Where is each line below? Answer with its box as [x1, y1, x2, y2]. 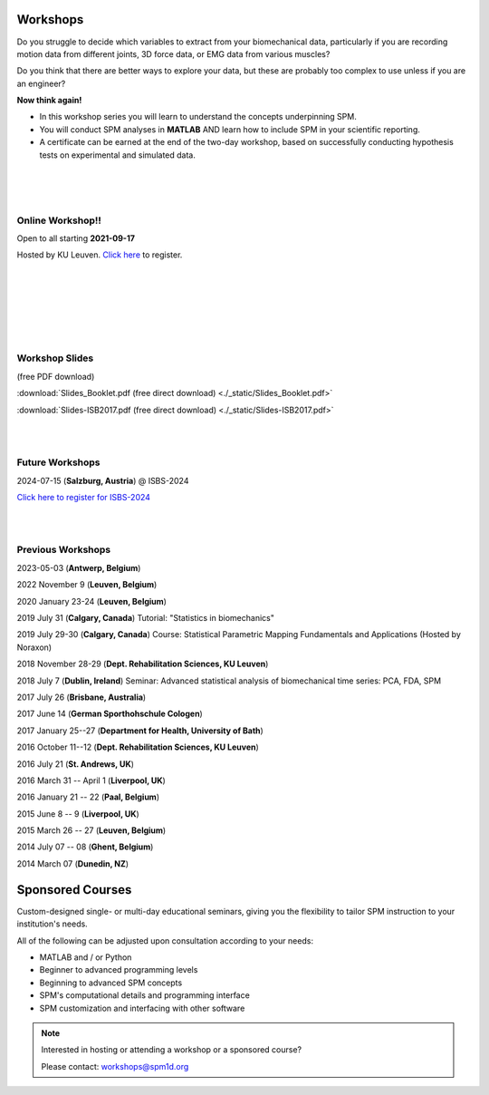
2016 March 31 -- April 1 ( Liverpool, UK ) [16, 775, 167, 786]
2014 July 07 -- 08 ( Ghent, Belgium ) [16, 841, 154, 852]
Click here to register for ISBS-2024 [16, 491, 151, 502]
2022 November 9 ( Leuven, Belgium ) [16, 579, 158, 590]
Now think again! [16, 95, 82, 106]
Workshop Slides [16, 352, 94, 364]
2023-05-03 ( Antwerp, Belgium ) [16, 562, 141, 573]
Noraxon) [16, 642, 53, 653]
